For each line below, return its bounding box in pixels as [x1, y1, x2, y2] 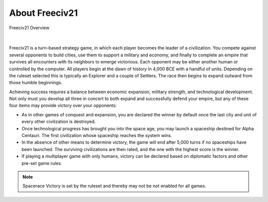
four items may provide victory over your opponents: [9, 102, 117, 108]
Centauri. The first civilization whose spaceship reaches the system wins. [21, 133, 172, 139]
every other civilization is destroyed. [21, 119, 96, 125]
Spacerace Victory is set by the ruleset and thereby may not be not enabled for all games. [22, 183, 206, 189]
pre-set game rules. [21, 160, 62, 166]
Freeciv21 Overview [9, 25, 50, 31]
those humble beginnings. [9, 80, 63, 86]
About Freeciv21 [9, 7, 78, 18]
